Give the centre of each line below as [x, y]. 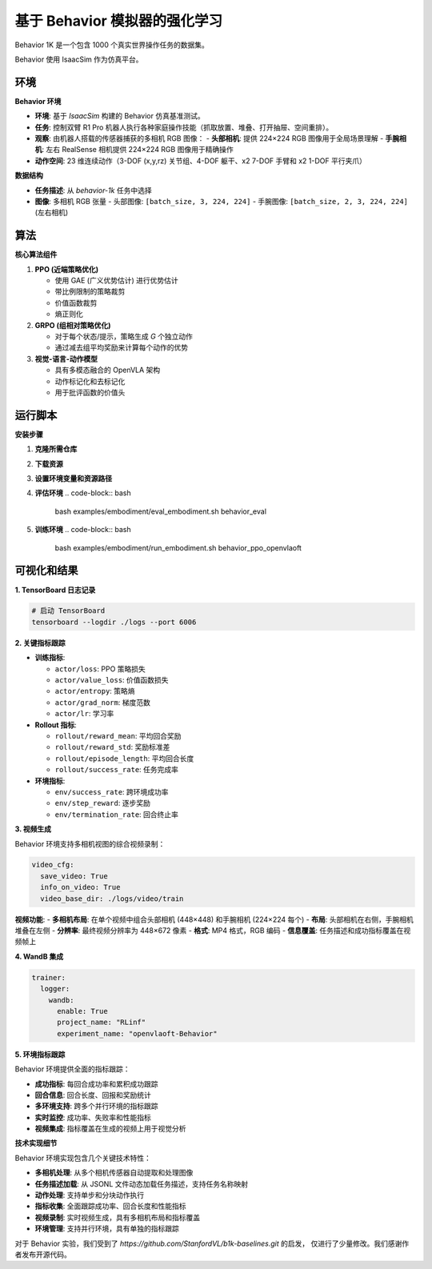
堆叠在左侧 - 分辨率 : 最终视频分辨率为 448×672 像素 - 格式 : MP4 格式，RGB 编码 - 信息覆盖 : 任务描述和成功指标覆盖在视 [213, 931]
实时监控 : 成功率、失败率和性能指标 [93, 1117]
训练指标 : [50, 658]
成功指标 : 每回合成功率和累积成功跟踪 [96, 1083]
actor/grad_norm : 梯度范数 [103, 702]
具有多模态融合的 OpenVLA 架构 [108, 370]
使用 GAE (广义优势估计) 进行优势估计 [117, 281]
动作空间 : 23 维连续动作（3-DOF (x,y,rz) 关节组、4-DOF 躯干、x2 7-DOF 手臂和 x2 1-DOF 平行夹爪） [201, 161]
